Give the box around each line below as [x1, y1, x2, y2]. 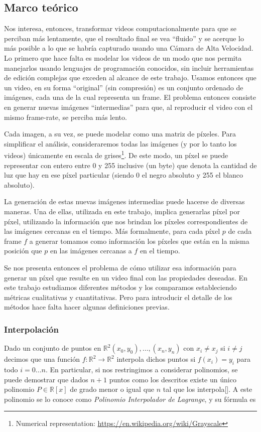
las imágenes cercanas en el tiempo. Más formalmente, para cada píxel [4, 226, 220, 236]
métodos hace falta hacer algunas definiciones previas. [4, 302, 170, 312]
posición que [4, 245, 42, 256]
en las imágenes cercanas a [50, 245, 132, 256]
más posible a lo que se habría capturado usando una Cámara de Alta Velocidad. [4, 43, 253, 53]
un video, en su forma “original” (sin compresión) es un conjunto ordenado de [4, 82, 243, 92]
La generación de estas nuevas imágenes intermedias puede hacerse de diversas [4, 196, 245, 207]
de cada [228, 226, 252, 236]
